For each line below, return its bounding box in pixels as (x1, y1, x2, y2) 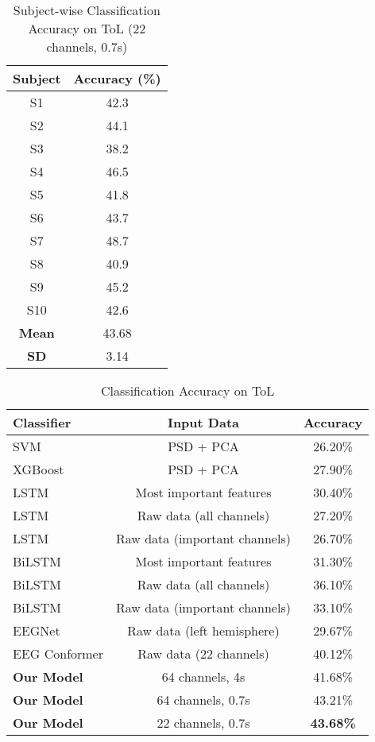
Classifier (13, 413, 72, 431)
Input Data (167, 413, 240, 431)
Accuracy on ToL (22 (28, 19, 146, 37)
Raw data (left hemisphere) (127, 621, 280, 640)
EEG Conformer (13, 644, 104, 663)
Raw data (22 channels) (137, 644, 269, 663)
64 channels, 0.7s (157, 690, 250, 709)
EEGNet (13, 621, 60, 640)
